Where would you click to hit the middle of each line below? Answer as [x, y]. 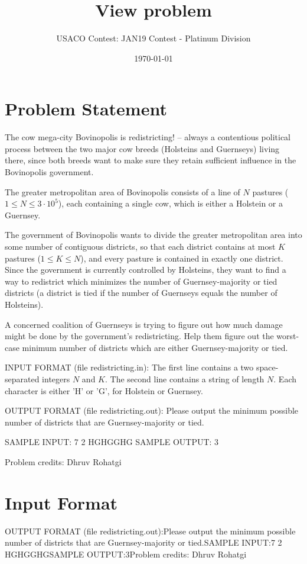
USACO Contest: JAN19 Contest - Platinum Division [153, 38]
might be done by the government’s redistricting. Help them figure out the [139, 336]
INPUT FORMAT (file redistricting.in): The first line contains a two [129, 367]
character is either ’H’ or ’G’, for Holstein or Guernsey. [104, 390]
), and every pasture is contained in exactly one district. [182, 258]
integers [56, 378]
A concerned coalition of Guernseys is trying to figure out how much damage [144, 324]
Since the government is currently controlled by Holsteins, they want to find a [146, 270]
